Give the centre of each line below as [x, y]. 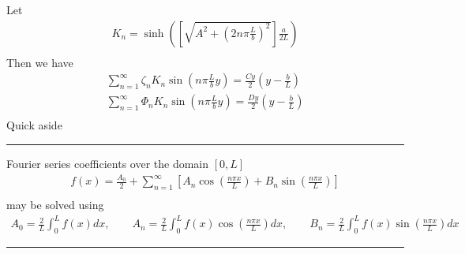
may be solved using [55, 205]
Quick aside [34, 125]
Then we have [40, 62]
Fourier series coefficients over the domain [108, 163]
